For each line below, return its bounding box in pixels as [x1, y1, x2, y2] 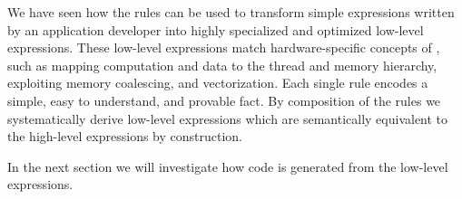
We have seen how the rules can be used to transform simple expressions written [7, 3, 455, 21]
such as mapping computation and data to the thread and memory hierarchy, [7, 55, 437, 74]
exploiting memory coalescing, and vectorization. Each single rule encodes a [7, 73, 428, 92]
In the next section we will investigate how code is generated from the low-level [7, 156, 448, 175]
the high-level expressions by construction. [7, 127, 242, 146]
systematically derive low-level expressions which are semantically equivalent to [7, 109, 448, 128]
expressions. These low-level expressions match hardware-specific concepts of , [7, 38, 440, 57]
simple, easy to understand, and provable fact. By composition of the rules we [7, 90, 441, 109]
